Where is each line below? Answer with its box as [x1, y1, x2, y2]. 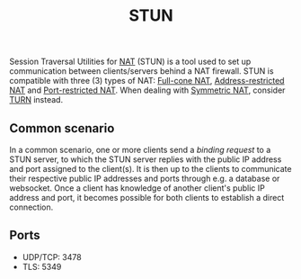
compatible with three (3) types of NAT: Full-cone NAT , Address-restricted [9, 76, 285, 86]
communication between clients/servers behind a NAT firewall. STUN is [9, 66, 274, 76]
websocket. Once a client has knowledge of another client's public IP [9, 183, 265, 193]
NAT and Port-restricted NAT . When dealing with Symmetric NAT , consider [9, 85, 286, 95]
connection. [9, 202, 54, 212]
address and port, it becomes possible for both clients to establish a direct [9, 193, 285, 202]
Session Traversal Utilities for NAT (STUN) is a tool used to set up [9, 56, 252, 67]
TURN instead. [9, 94, 64, 105]
